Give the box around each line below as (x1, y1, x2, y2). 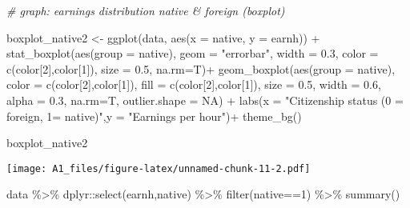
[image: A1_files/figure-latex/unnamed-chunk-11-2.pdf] (6, 162, 311, 174)
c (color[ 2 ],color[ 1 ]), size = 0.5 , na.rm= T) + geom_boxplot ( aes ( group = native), (6, 60, 396, 77)
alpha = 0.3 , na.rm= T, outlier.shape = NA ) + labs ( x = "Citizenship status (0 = (6, 91, 404, 108)
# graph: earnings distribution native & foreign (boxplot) (6, 2, 285, 18)
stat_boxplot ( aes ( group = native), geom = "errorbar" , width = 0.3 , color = (6, 45, 379, 62)
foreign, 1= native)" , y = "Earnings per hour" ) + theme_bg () (6, 107, 302, 124)
